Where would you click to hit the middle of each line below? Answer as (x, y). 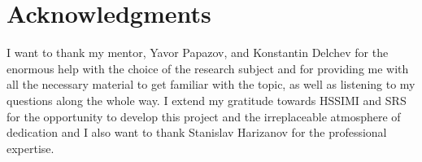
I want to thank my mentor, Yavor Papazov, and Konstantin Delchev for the (198, 53)
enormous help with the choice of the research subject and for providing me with (208, 68)
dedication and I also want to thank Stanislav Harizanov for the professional (197, 132)
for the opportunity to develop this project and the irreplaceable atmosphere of (204, 116)
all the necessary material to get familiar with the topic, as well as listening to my (211, 84)
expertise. (30, 148)
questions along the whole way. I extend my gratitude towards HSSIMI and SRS (207, 100)
